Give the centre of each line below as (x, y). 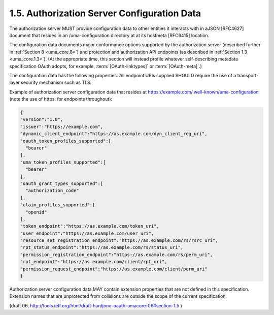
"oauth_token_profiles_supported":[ (66, 141)
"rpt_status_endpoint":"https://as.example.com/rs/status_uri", (102, 247)
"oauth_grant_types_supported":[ (62, 183)
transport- (248, 75)
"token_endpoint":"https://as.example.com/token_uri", (90, 226)
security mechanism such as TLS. (56, 83)
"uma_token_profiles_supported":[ (63, 162)
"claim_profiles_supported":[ (58, 205)
